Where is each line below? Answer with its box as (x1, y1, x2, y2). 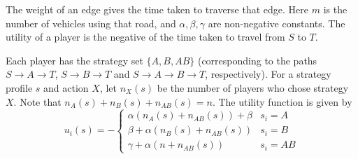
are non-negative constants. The (208, 15, 345, 30)
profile (6, 80, 33, 95)
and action (43, 80, 89, 95)
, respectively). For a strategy (205, 67, 331, 81)
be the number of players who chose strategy (157, 80, 349, 95)
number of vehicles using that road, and (6, 15, 176, 30)
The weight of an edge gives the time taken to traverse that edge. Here (6, 2, 309, 16)
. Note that (13, 94, 62, 109)
